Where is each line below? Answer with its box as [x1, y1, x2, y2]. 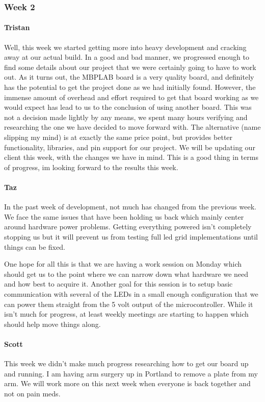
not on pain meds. [4, 388, 61, 398]
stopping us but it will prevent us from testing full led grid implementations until [4, 231, 258, 242]
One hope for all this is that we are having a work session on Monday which [4, 258, 242, 269]
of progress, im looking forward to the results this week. [4, 161, 178, 172]
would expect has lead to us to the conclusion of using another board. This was [4, 102, 252, 112]
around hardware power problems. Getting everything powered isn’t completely [4, 221, 252, 232]
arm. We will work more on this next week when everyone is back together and [4, 378, 251, 389]
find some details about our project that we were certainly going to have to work [4, 61, 256, 72]
